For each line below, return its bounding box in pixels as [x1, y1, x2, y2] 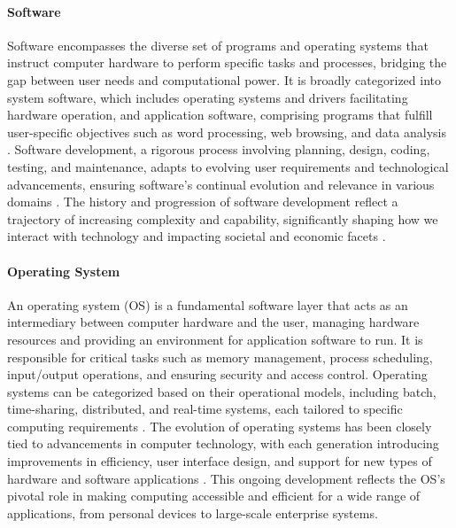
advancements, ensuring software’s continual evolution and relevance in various [7, 175, 435, 193]
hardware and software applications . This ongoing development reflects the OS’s [7, 469, 445, 487]
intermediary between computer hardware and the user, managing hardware [7, 313, 420, 331]
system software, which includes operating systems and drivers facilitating [7, 88, 408, 106]
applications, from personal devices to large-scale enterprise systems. [7, 503, 378, 522]
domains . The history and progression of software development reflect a [7, 192, 398, 211]
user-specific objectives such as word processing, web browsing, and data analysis [7, 122, 446, 141]
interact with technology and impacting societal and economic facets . [7, 227, 386, 245]
